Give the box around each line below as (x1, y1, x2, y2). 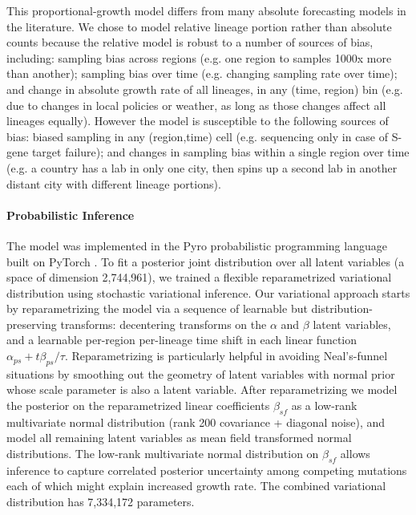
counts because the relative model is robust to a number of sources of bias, (6, 34, 374, 51)
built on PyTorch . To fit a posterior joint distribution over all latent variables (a (6, 253, 405, 270)
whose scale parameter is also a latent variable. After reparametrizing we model (6, 381, 398, 398)
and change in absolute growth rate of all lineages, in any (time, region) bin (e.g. (6, 80, 403, 97)
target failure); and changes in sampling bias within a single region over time (31, 144, 410, 160)
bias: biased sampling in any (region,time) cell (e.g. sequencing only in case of (6, 128, 389, 144)
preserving (6, 315, 57, 332)
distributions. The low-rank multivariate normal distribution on (6, 445, 319, 462)
